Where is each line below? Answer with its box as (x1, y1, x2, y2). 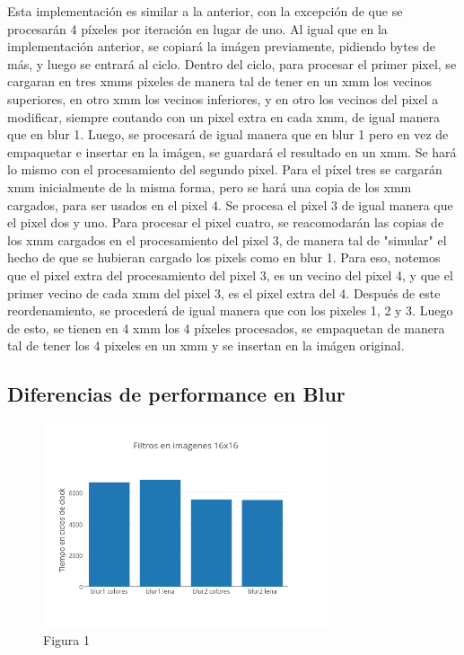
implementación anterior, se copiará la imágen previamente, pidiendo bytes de (7, 37, 436, 56)
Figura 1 (43, 630, 90, 649)
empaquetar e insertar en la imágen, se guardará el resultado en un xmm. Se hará (7, 142, 457, 161)
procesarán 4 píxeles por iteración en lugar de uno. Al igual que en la (7, 19, 388, 38)
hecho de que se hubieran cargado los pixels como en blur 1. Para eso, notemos (7, 248, 441, 267)
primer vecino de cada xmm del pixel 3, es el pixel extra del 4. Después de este (7, 283, 441, 302)
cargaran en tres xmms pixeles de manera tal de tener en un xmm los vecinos (7, 72, 433, 91)
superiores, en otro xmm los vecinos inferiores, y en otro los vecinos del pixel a (7, 89, 439, 108)
